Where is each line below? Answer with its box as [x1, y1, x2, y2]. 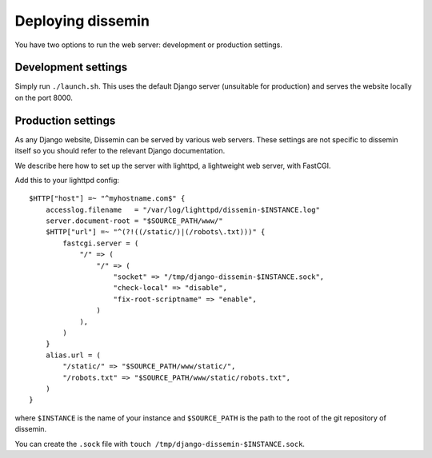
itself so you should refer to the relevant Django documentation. [14, 146, 226, 156]
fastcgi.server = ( [62, 238, 139, 248]
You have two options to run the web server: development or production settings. [14, 40, 283, 50]
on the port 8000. [14, 93, 74, 102]
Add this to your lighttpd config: [14, 175, 120, 185]
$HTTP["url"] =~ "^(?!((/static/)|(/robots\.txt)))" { [45, 228, 266, 237]
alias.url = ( [45, 350, 102, 360]
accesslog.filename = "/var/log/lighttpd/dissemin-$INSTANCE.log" [45, 205, 320, 214]
